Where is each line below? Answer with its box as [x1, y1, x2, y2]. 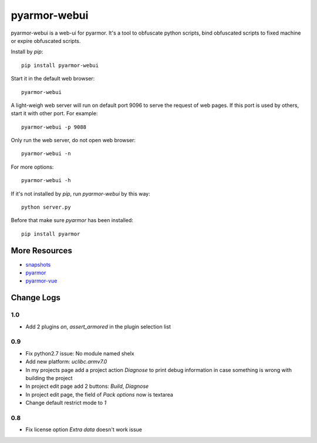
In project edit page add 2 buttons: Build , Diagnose [25, 382, 149, 390]
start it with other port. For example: [11, 110, 98, 117]
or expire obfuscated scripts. [11, 37, 81, 44]
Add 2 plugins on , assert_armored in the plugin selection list [25, 323, 171, 330]
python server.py [21, 204, 71, 211]
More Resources [11, 246, 73, 256]
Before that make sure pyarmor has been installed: [11, 217, 133, 224]
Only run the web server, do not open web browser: [11, 137, 136, 144]
